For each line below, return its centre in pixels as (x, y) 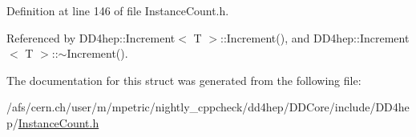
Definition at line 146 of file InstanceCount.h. (118, 10)
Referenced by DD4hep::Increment (91, 37)
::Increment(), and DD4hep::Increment (315, 37)
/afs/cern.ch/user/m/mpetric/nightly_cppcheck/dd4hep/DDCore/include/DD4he (208, 107)
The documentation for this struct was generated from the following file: (184, 80)
